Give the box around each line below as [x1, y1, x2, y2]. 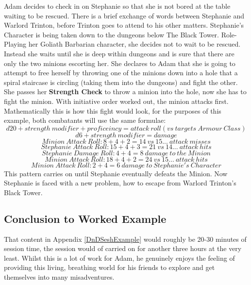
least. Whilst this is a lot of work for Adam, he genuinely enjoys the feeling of [4, 252, 235, 263]
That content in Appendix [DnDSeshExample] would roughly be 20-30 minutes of [4, 234, 247, 244]
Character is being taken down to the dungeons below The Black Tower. [4, 29, 219, 39]
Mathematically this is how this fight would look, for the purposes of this [4, 105, 221, 116]
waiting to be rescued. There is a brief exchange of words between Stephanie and [4, 10, 245, 20]
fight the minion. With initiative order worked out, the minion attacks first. [4, 96, 229, 106]
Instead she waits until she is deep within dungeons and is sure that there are [4, 48, 234, 58]
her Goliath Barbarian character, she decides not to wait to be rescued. [28, 39, 241, 49]
